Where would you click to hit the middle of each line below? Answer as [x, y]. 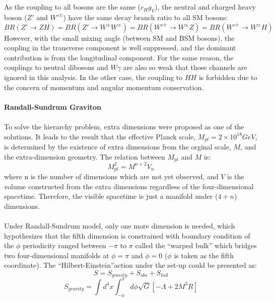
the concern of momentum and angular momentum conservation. [104, 87]
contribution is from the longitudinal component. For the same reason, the [119, 57]
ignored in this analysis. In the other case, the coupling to [93, 77]
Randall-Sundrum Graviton [53, 106]
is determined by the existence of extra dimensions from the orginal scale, [118, 146]
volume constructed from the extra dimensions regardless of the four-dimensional [129, 186]
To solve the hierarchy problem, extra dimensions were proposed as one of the [124, 126]
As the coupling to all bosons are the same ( [72, 7]
